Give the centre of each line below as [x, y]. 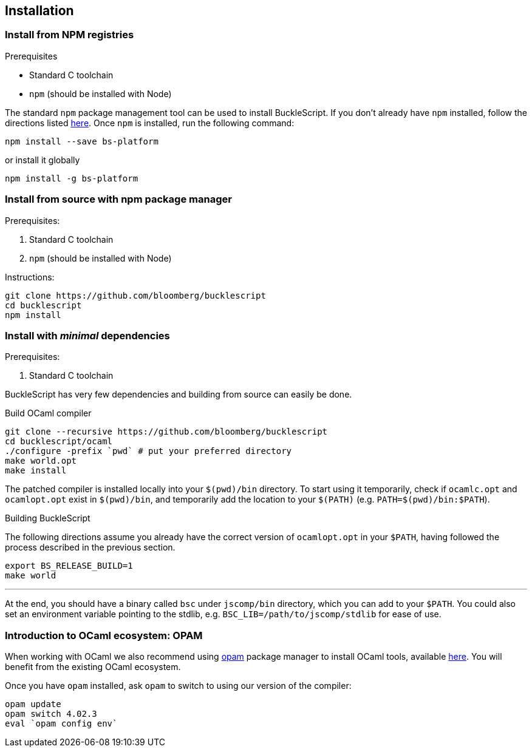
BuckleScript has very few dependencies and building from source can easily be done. [179, 395]
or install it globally [43, 160]
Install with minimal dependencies [87, 335]
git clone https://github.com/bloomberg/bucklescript [135, 295]
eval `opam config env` [61, 724]
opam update [33, 704]
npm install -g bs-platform [72, 178]
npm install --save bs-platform [82, 141]
